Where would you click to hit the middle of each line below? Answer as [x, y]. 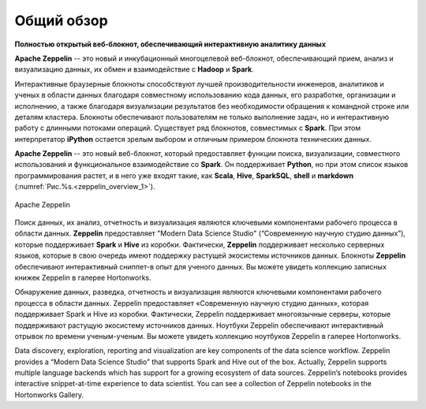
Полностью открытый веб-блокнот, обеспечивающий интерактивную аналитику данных [170, 44]
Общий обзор [61, 20]
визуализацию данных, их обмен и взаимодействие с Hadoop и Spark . [134, 69]
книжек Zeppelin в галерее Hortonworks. [83, 277]
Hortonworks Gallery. [49, 395]
